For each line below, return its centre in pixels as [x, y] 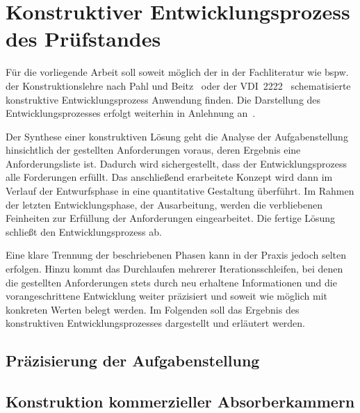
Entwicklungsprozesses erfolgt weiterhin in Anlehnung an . [131, 113]
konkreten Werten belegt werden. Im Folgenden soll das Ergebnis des [153, 309]
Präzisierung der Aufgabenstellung [133, 361]
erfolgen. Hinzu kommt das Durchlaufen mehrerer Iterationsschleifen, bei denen [174, 269]
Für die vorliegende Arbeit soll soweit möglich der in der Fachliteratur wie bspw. [177, 72]
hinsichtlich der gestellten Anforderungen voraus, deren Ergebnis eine [153, 150]
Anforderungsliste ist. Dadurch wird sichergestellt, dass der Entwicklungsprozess [177, 163]
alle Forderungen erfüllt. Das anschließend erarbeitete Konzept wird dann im [169, 177]
